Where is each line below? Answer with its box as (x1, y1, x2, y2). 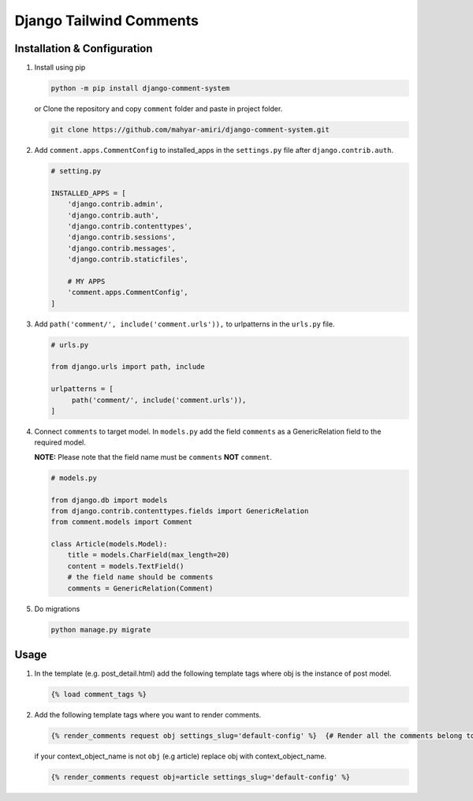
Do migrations (34, 604, 80, 613)
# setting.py (50, 166, 102, 175)
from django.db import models (50, 495, 168, 505)
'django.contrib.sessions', (67, 233, 177, 242)
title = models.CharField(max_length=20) (67, 550, 230, 560)
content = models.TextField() (67, 561, 184, 571)
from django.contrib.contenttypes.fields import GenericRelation (50, 506, 309, 516)
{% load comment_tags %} (50, 690, 147, 699)
